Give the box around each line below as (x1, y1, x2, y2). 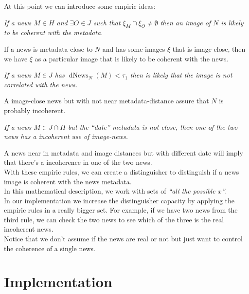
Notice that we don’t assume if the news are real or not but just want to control (4, 234, 243, 244)
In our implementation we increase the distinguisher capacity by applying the (4, 195, 235, 205)
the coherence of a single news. (4, 243, 95, 253)
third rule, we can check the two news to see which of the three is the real (4, 214, 224, 224)
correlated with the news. (4, 79, 77, 89)
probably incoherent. (4, 105, 66, 115)
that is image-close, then (172, 43, 246, 54)
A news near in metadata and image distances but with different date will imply (4, 147, 243, 157)
